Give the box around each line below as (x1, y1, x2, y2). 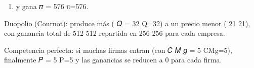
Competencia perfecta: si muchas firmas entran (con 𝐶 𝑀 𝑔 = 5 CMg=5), (4, 44, 232, 55)
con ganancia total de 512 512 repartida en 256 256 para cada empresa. (4, 28, 225, 38)
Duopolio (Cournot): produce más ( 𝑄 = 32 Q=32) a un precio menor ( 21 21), (4, 18, 250, 28)
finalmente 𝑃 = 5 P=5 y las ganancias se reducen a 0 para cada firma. (4, 54, 222, 65)
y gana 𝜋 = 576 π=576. (16, 1, 89, 11)
